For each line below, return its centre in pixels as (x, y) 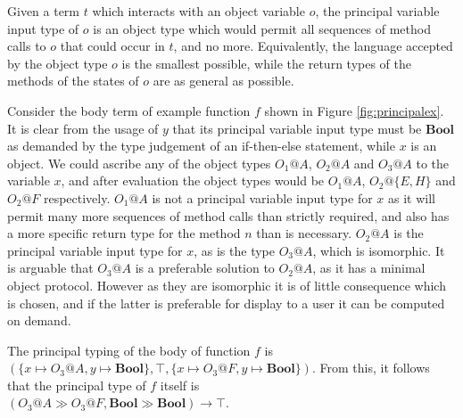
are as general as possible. (223, 81)
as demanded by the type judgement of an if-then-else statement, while (201, 146)
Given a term (44, 11)
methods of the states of (73, 81)
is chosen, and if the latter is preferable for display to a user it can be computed (226, 303)
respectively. (77, 197)
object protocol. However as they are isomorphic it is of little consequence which (227, 285)
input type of (43, 28)
